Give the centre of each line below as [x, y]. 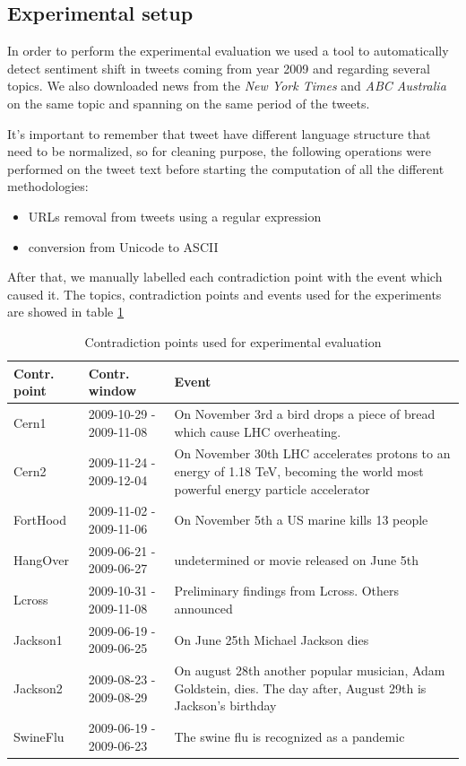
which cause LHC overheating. [258, 431]
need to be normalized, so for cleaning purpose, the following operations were [219, 151]
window [112, 391]
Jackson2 [38, 688]
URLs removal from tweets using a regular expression [175, 216]
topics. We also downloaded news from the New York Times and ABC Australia [227, 86]
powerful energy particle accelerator [272, 488]
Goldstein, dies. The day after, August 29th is [300, 688]
